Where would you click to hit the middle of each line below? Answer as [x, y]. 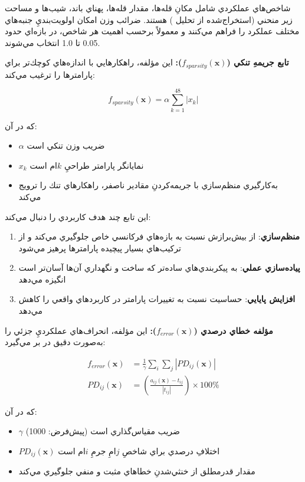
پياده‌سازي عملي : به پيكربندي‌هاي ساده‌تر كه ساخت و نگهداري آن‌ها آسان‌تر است [159, 268]
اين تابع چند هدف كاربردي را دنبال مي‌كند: [78, 216]
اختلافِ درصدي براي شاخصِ [171, 450]
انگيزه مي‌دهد [42, 279]
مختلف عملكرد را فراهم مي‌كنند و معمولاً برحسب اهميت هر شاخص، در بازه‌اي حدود [152, 31]
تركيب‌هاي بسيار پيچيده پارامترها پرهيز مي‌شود [100, 247]
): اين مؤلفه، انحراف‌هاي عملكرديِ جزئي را [81, 330]
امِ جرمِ [104, 450]
